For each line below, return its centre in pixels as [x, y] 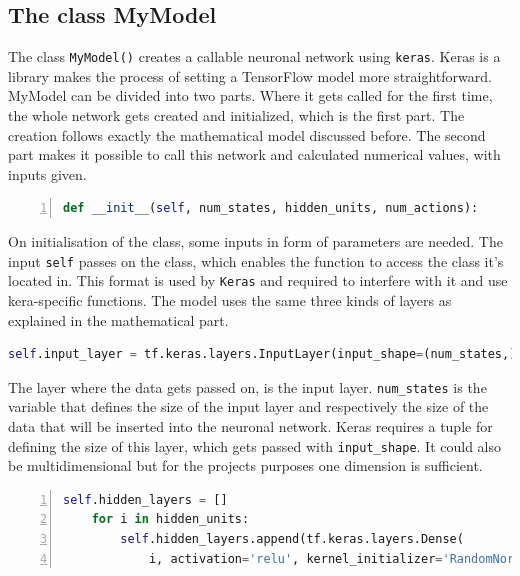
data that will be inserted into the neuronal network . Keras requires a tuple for [250, 425]
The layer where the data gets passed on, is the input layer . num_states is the [247, 386]
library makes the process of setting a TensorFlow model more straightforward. [250, 75]
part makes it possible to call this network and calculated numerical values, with [254, 154]
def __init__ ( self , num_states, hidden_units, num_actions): [271, 208]
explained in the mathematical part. [118, 319]
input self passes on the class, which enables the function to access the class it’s [256, 260]
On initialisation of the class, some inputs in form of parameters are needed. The [255, 241]
